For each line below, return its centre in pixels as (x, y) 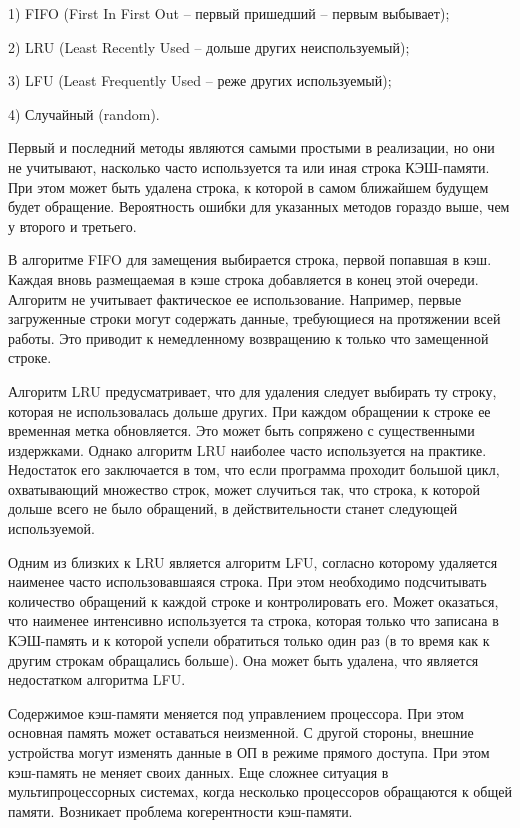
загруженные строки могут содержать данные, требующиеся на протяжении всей (254, 318)
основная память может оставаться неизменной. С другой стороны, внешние (241, 732)
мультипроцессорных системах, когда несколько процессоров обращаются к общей (260, 791)
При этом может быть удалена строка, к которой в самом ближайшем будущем (248, 186)
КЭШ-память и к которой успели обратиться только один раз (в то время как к (249, 640)
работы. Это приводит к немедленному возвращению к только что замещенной (248, 337)
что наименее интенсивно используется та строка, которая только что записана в (253, 620)
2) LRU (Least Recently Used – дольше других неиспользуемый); (209, 46)
